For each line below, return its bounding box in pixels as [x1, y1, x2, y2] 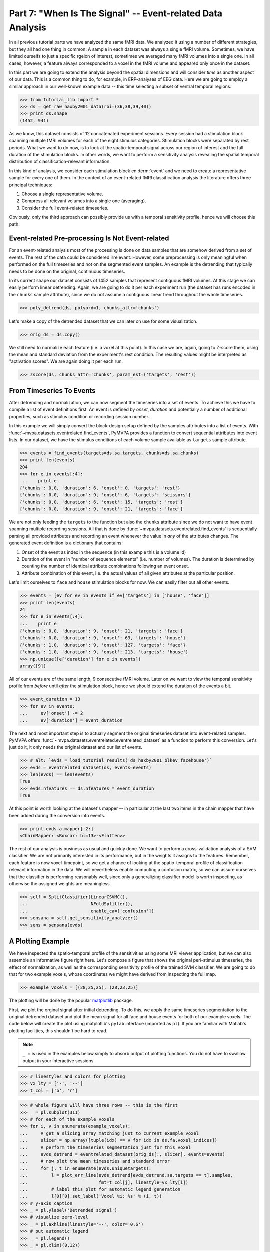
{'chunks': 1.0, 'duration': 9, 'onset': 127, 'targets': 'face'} [19, 642, 186, 648]
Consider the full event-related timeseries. [21, 205, 109, 211]
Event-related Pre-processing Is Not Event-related [9, 234, 169, 243]
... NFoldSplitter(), [19, 901, 133, 907]
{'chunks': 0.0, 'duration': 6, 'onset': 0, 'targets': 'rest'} [19, 485, 181, 491]
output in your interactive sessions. [22, 1057, 95, 1064]
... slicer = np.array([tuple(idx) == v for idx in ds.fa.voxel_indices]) [19, 1137, 217, 1143]
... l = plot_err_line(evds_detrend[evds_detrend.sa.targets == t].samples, [19, 1172, 233, 1178]
